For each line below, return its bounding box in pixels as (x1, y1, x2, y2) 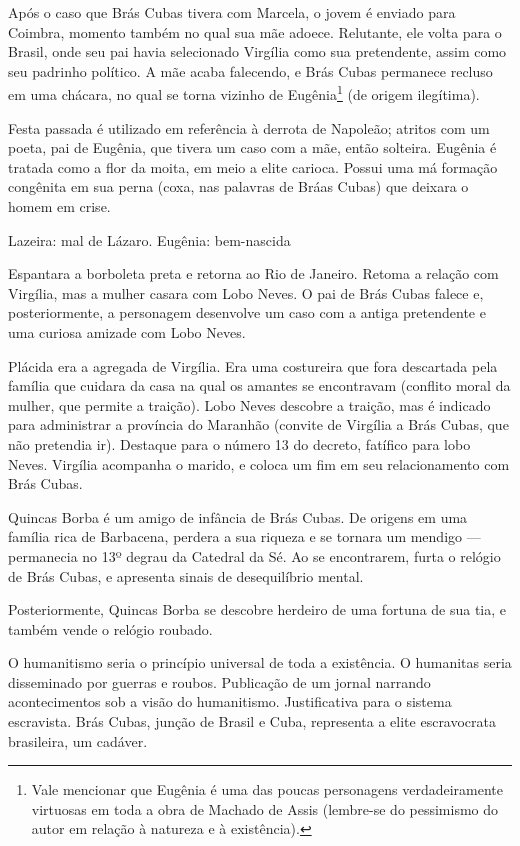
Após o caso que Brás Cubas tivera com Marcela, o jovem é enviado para (8, 2, 456, 22)
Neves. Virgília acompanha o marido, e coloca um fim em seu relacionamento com (8, 453, 510, 474)
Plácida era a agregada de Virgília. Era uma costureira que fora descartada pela (8, 355, 498, 376)
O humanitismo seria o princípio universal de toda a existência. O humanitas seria (8, 652, 512, 673)
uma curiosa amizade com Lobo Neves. (8, 321, 246, 342)
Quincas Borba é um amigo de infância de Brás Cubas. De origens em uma (8, 506, 468, 527)
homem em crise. (8, 196, 111, 216)
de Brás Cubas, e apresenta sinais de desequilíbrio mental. (8, 565, 364, 586)
